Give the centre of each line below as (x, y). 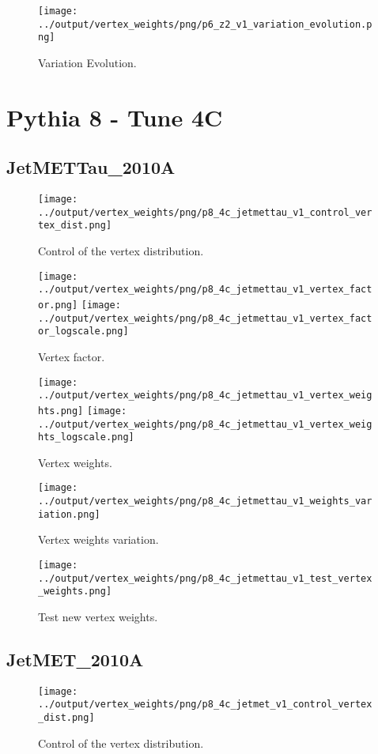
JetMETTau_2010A (91, 167)
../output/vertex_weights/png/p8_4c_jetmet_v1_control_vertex (205, 705)
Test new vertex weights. (98, 616)
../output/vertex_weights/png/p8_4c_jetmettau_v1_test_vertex (205, 578)
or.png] (58, 305)
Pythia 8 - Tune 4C (115, 117)
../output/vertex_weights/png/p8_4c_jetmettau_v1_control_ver (205, 212)
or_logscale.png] (83, 332)
